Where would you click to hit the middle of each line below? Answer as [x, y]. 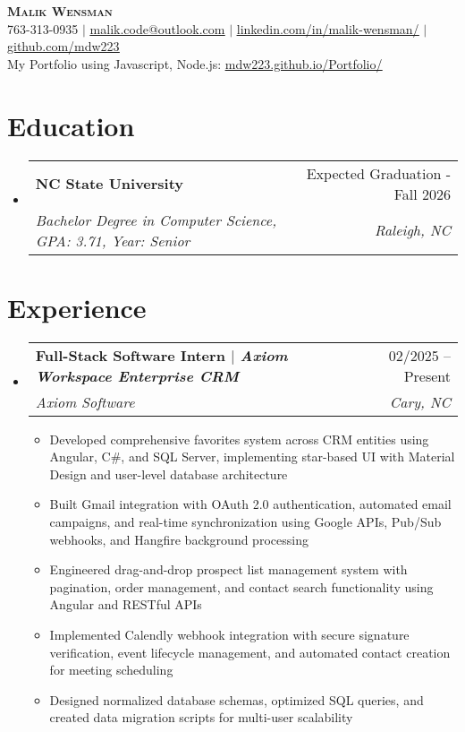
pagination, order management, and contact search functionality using [241, 586]
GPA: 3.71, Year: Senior [113, 240]
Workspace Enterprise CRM [137, 375]
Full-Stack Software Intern [130, 355]
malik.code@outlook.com [157, 28]
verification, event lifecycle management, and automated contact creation [250, 652]
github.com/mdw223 [63, 46]
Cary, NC [420, 401]
